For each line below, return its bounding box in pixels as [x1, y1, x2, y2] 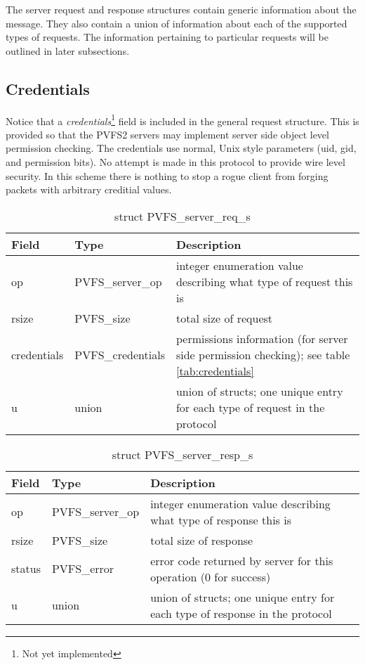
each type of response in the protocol [150, 605, 332, 621]
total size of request [175, 309, 273, 326]
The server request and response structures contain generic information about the [6, 2, 357, 16]
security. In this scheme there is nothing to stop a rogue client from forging [6, 168, 328, 183]
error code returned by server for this [150, 552, 333, 569]
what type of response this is [150, 511, 291, 528]
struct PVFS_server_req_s [114, 207, 251, 224]
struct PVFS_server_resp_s [112, 446, 253, 463]
